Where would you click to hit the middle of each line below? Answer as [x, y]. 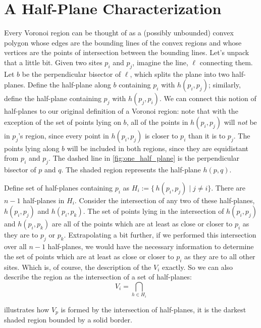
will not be [240, 122]
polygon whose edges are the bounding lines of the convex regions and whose [123, 42]
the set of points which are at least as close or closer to [89, 256]
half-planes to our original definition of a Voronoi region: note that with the [121, 111]
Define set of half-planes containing [59, 187]
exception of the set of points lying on [63, 122]
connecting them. [226, 62]
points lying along [32, 148]
